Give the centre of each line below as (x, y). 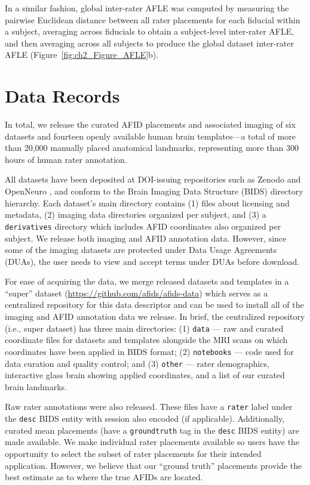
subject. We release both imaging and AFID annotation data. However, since (146, 238)
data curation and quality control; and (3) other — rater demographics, (137, 363)
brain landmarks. (36, 386)
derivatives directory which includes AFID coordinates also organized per (143, 226)
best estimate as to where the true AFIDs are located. (104, 477)
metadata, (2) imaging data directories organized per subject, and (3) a (136, 214)
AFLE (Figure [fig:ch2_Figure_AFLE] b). (82, 55)
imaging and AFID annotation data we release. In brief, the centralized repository (155, 316)
